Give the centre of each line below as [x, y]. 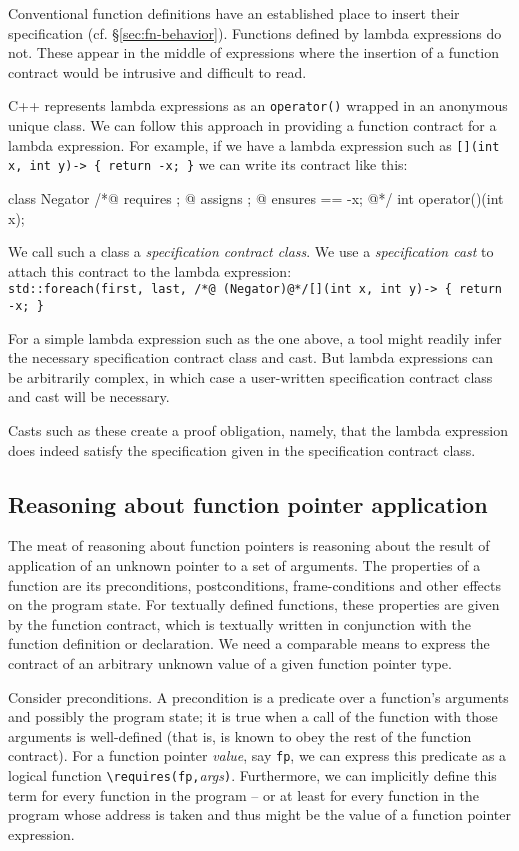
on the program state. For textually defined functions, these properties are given [254, 604]
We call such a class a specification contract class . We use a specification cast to [251, 251]
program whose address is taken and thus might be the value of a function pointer [259, 814]
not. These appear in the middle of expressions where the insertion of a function [253, 52]
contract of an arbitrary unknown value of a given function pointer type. [230, 662]
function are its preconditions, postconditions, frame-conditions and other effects [254, 584]
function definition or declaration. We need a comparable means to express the [249, 643]
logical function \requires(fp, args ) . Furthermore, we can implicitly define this [252, 774]
